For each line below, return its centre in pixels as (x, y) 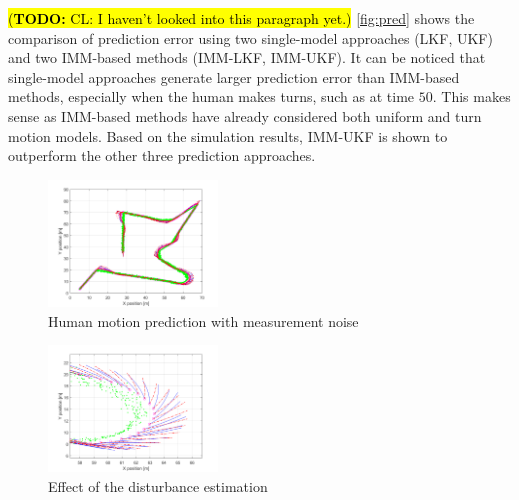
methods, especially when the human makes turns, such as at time (211, 96)
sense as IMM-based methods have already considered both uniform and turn (245, 115)
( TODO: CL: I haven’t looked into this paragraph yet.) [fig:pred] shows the (241, 18)
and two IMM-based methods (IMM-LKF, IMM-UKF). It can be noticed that (247, 57)
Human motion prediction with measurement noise (203, 320)
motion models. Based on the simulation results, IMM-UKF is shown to (228, 135)
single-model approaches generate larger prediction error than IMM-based (234, 76)
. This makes (471, 96)
